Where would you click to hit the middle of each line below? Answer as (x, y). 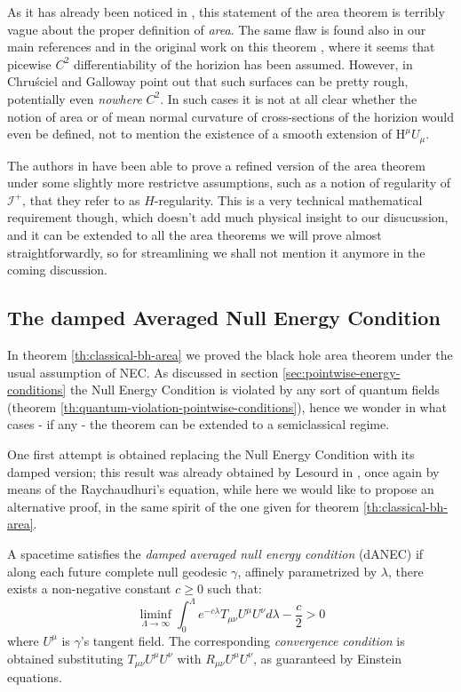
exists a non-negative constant (89, 589)
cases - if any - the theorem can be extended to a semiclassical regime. (199, 424)
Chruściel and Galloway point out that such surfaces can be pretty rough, (208, 81)
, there (406, 571)
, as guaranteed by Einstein (327, 658)
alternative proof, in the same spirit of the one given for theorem (183, 506)
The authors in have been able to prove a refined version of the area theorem (216, 165)
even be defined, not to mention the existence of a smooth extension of (200, 134)
